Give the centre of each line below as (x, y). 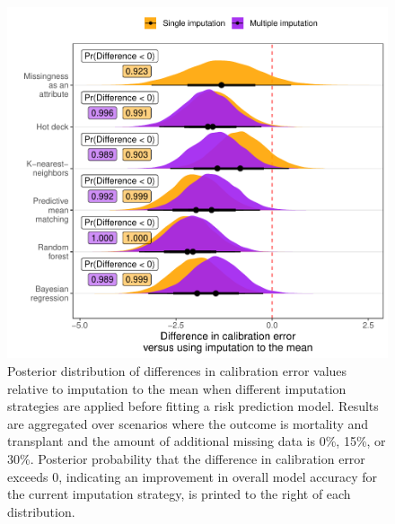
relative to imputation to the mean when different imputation (177, 388)
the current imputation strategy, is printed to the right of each (179, 494)
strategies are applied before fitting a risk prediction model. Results (193, 406)
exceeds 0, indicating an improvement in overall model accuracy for (193, 476)
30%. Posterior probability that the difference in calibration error (186, 458)
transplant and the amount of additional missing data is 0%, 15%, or (197, 441)
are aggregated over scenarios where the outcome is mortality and (188, 423)
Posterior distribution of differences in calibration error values (177, 370)
